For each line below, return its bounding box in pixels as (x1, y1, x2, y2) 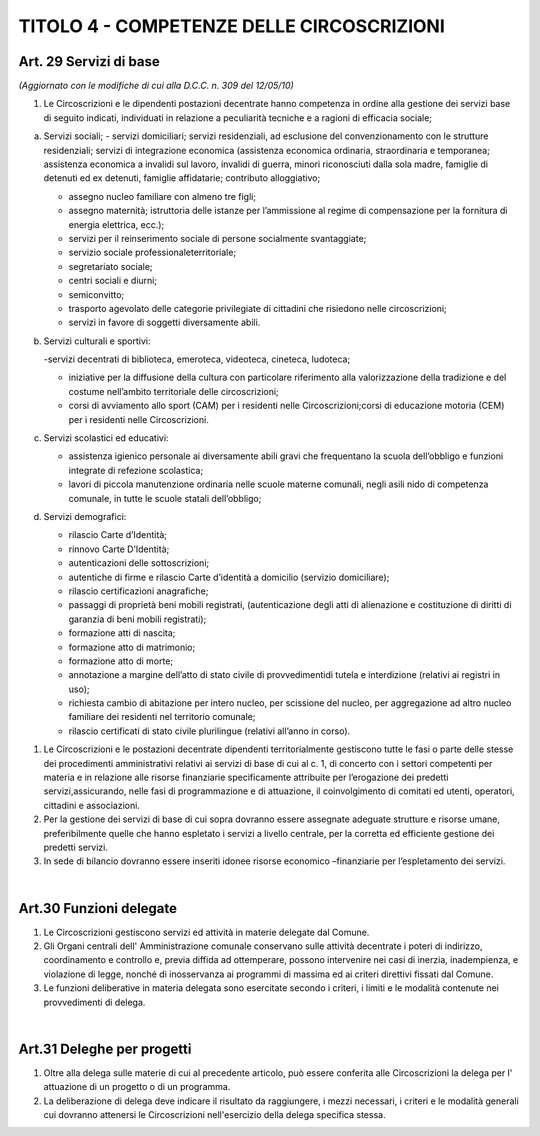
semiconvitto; (68, 288, 125, 300)
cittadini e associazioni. (43, 799, 140, 811)
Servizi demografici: (43, 511, 127, 522)
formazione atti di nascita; (68, 627, 176, 639)
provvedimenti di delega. (43, 996, 146, 1008)
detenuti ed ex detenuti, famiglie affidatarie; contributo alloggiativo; (43, 172, 321, 184)
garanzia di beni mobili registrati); (68, 613, 207, 625)
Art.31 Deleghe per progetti (18, 1040, 192, 1057)
